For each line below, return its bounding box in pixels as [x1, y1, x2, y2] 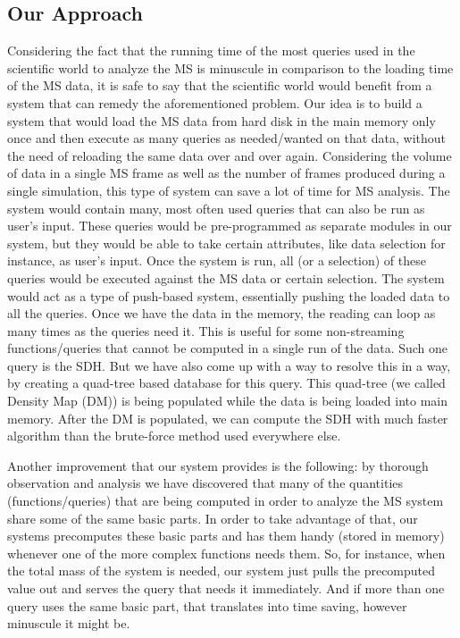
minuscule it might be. [7, 614, 130, 633]
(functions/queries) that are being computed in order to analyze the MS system [7, 491, 444, 510]
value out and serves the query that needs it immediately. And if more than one [7, 579, 445, 598]
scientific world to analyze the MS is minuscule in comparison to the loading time [7, 58, 454, 77]
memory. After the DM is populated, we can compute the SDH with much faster [7, 408, 448, 427]
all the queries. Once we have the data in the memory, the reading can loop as [7, 304, 436, 323]
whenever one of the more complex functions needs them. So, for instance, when [7, 543, 446, 562]
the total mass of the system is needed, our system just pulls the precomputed [7, 561, 436, 580]
